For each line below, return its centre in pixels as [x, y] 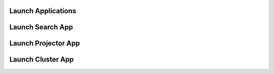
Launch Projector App [45, 43]
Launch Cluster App [42, 60]
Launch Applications [43, 11]
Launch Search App [41, 27]
